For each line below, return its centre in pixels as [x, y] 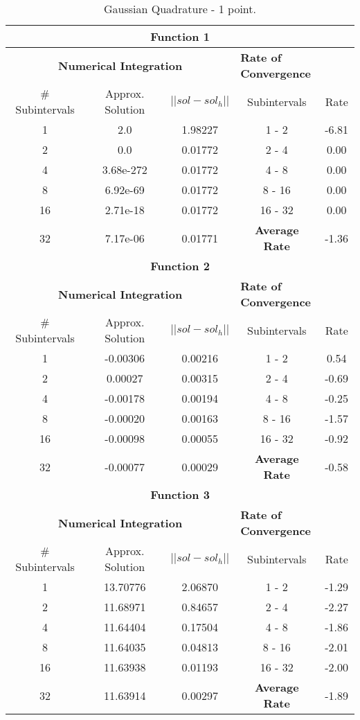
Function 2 [180, 266]
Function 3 [180, 494]
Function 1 [180, 36]
